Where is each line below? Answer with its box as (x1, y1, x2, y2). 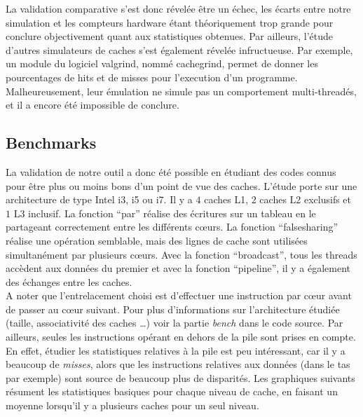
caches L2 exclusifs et (259, 192, 352, 207)
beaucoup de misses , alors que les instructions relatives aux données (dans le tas (6, 357, 350, 371)
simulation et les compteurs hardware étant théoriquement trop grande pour (6, 15, 334, 29)
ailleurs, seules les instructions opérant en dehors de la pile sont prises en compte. (6, 329, 356, 344)
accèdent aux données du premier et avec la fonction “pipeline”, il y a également (6, 261, 351, 275)
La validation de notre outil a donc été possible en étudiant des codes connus (6, 164, 336, 179)
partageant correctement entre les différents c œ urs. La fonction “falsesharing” (6, 219, 338, 234)
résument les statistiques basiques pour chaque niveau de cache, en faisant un (6, 384, 338, 399)
